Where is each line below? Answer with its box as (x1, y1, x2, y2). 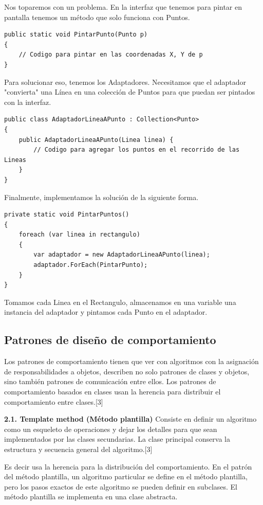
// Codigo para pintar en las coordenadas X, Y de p (18, 51, 203, 59)
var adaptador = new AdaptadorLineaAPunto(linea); (33, 251, 210, 259)
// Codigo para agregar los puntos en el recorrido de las (33, 146, 240, 154)
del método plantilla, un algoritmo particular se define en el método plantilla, (4, 471, 248, 482)
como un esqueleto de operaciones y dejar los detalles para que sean (4, 423, 217, 434)
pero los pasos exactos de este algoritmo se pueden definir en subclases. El (4, 481, 238, 492)
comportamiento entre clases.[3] (4, 396, 103, 407)
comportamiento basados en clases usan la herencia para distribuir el (4, 386, 221, 397)
